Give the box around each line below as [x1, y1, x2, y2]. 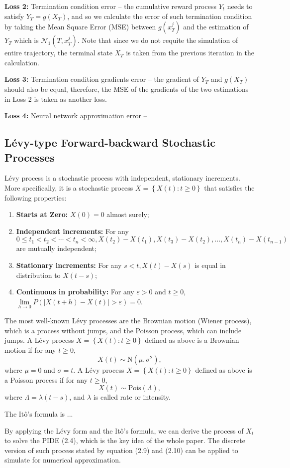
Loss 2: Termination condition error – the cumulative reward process [4, 1, 216, 11]
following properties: [4, 192, 67, 203]
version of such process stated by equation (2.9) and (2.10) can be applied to [4, 445, 238, 455]
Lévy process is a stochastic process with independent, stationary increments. [4, 173, 240, 183]
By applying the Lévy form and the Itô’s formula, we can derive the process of [4, 425, 244, 436]
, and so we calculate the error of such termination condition [67, 10, 252, 21]
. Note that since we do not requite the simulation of [77, 35, 238, 45]
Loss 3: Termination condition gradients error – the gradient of [4, 74, 199, 84]
